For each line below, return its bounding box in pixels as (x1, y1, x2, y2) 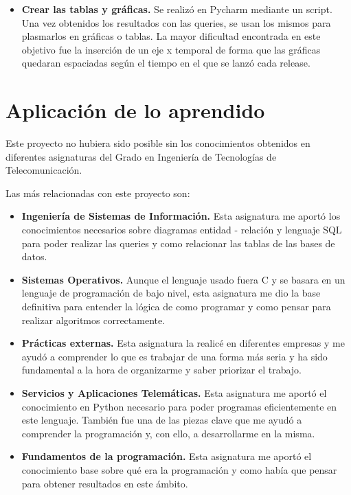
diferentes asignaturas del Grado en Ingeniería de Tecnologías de (5, 149, 277, 163)
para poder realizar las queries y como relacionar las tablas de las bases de (21, 235, 335, 250)
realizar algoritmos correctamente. (21, 312, 166, 327)
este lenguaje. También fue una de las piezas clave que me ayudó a (21, 413, 302, 427)
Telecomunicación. (5, 163, 82, 177)
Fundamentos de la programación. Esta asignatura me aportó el (21, 449, 312, 463)
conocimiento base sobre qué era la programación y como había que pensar (21, 462, 337, 476)
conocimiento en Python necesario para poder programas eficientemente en (21, 399, 337, 413)
